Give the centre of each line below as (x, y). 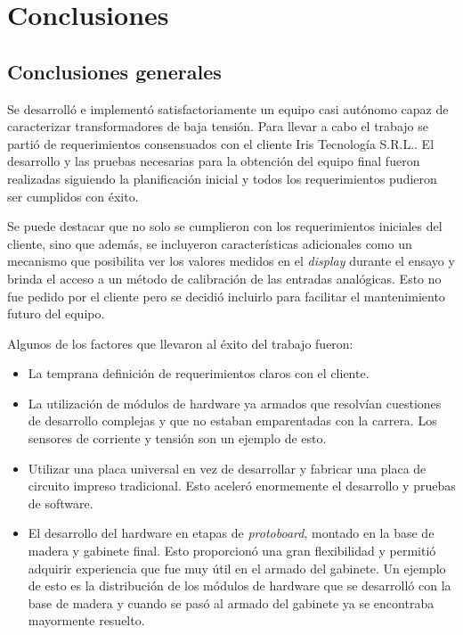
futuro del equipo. (56, 313)
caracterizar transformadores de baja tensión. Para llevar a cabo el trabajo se (218, 126)
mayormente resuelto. (86, 620)
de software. (61, 503)
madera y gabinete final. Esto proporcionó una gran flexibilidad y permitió (232, 551)
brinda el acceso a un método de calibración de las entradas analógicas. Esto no (224, 278)
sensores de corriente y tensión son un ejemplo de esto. (177, 438)
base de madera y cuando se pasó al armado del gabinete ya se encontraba (231, 602)
